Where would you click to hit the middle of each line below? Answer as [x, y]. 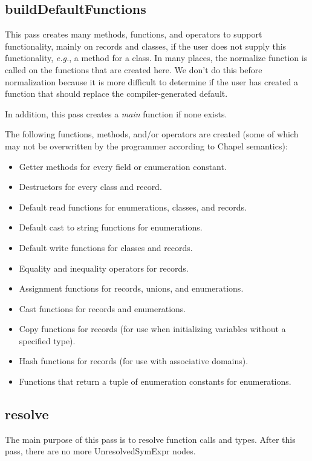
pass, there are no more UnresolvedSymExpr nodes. [100, 451]
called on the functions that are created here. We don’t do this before [134, 69]
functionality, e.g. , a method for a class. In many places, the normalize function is [156, 58]
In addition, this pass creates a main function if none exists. [116, 113]
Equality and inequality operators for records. [104, 268]
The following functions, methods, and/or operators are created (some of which [152, 134]
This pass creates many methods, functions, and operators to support [134, 34]
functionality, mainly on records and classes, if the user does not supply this [146, 46]
